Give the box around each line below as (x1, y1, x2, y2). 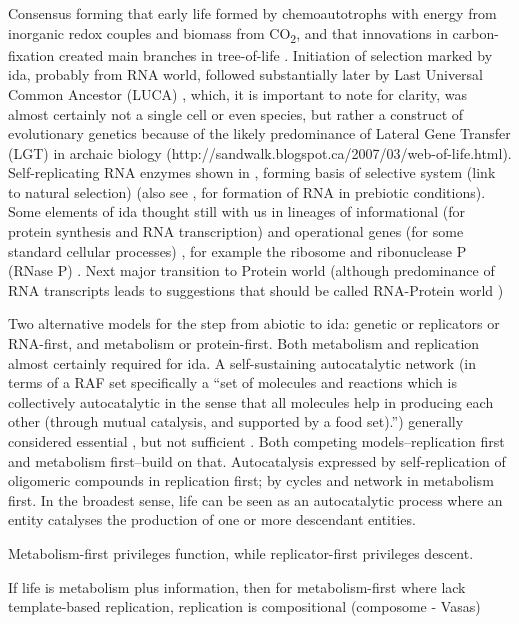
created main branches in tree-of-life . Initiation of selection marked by (58, 44, 493, 65)
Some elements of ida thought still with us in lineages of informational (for (8, 201, 465, 222)
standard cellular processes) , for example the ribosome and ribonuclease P (8, 240, 467, 261)
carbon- (452, 22, 499, 43)
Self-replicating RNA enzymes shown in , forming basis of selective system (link (8, 162, 496, 183)
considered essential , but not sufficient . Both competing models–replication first (8, 431, 505, 451)
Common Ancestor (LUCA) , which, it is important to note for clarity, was (8, 83, 468, 104)
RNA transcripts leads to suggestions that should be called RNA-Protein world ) (8, 279, 504, 300)
